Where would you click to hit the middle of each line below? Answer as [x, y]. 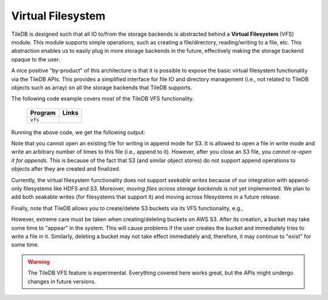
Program [43, 112]
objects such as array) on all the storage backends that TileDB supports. [102, 87]
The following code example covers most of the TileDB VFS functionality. [103, 99]
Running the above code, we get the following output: [78, 132]
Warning [39, 262]
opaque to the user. [36, 59]
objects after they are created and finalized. [66, 169]
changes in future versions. [62, 281]
